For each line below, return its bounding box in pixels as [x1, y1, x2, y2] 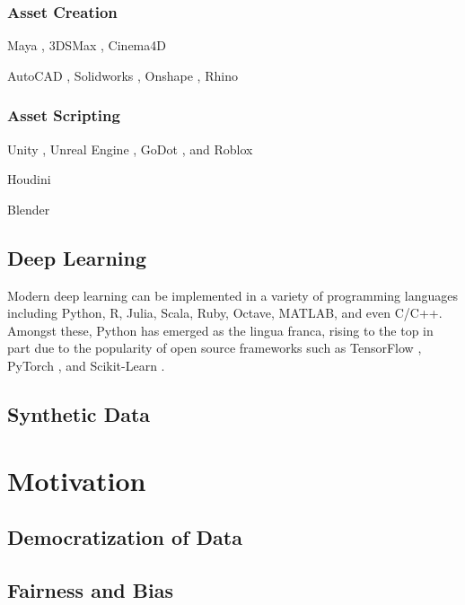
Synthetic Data [7, 399, 151, 427]
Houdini [7, 170, 51, 189]
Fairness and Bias [7, 575, 173, 603]
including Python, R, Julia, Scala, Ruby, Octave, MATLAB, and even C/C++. [7, 303, 443, 322]
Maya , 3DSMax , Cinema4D [7, 36, 166, 55]
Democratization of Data [7, 523, 242, 551]
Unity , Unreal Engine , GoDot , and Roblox [7, 139, 253, 158]
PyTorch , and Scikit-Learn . [7, 355, 165, 374]
